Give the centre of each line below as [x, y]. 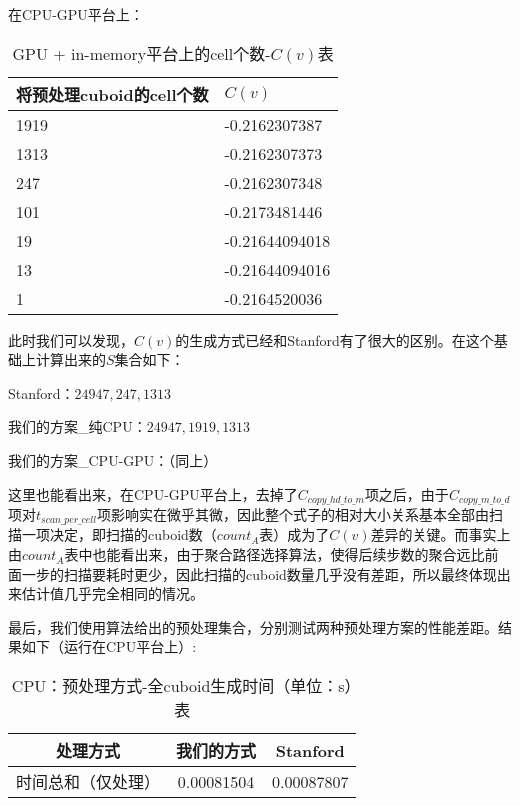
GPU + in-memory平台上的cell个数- [141, 53]
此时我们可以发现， [71, 339]
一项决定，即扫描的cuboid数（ [119, 534]
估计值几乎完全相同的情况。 [112, 593]
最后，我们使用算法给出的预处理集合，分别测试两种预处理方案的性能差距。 [253, 626]
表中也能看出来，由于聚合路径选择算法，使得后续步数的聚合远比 [274, 554]
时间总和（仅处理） [88, 782]
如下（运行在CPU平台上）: [109, 646]
